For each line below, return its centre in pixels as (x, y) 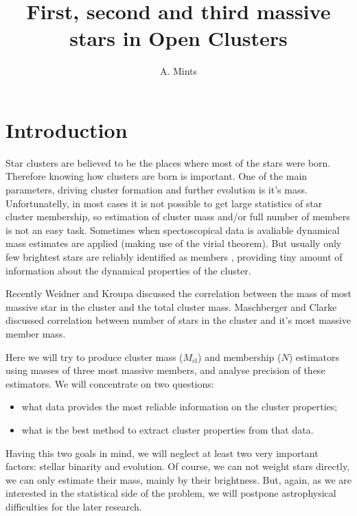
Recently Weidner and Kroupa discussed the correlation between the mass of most (179, 293)
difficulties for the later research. (74, 506)
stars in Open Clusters (178, 38)
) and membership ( (240, 356)
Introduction (67, 129)
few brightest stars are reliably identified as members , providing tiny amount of (174, 257)
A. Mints (178, 71)
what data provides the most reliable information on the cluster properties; (180, 407)
